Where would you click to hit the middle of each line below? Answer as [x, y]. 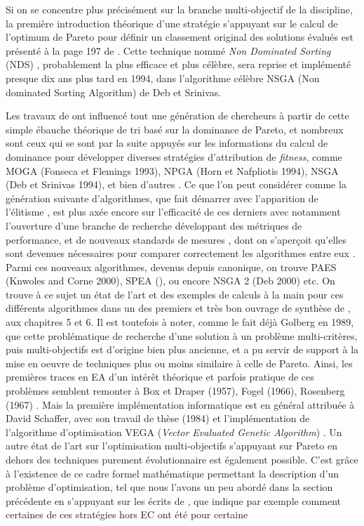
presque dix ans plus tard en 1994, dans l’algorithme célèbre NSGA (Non [163, 78]
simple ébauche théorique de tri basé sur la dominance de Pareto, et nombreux [175, 129]
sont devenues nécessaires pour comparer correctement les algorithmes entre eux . [181, 253]
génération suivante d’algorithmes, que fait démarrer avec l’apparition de [162, 198]
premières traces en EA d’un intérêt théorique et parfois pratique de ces [160, 377]
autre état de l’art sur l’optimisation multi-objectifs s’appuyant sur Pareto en [171, 446]
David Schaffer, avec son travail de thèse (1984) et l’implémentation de [158, 418]
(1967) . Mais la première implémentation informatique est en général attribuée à [180, 404]
